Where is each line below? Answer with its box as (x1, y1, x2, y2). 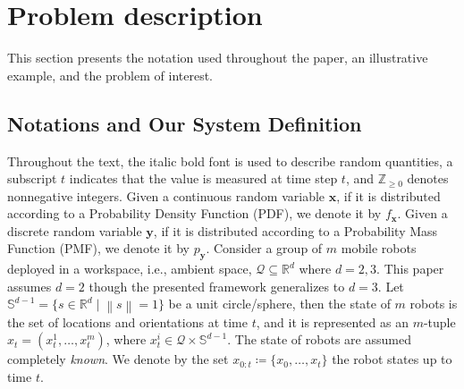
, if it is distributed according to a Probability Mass (153, 221, 438, 240)
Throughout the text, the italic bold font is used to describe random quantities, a (7, 151, 453, 170)
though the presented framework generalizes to (89, 276, 345, 295)
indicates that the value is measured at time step (69, 169, 338, 188)
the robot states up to (332, 350, 452, 368)
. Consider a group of (206, 239, 323, 258)
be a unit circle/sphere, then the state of (168, 294, 391, 313)
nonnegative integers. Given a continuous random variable (7, 186, 325, 205)
